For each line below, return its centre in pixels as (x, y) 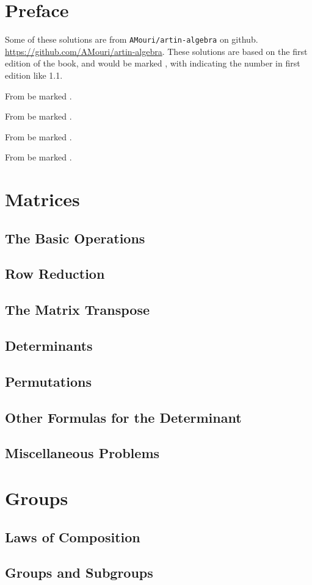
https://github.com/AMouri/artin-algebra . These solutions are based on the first (156, 51)
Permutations (48, 381)
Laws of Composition (73, 537)
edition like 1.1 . (34, 75)
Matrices (42, 199)
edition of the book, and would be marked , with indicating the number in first (153, 63)
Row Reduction (55, 274)
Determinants (49, 346)
